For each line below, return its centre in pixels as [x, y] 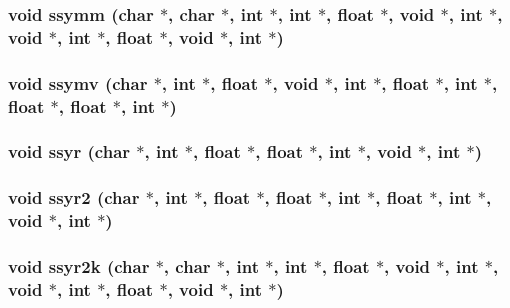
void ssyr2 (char [74, 197]
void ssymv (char [78, 82]
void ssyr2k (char [79, 266]
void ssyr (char [69, 151]
